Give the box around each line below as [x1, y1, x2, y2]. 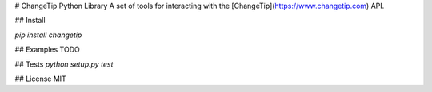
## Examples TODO [14, 44, 80, 55]
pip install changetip [14, 30, 82, 40]
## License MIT [14, 74, 67, 83]
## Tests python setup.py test [14, 59, 114, 69]
